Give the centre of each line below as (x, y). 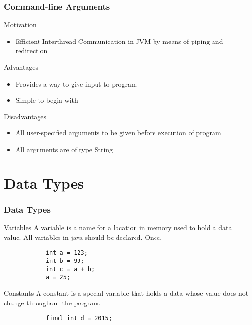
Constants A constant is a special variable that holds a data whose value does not (126, 292)
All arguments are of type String (64, 149)
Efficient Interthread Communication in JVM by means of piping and (119, 41)
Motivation (20, 25)
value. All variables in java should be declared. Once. (83, 237)
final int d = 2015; (79, 318)
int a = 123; (67, 253)
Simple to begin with (47, 100)
